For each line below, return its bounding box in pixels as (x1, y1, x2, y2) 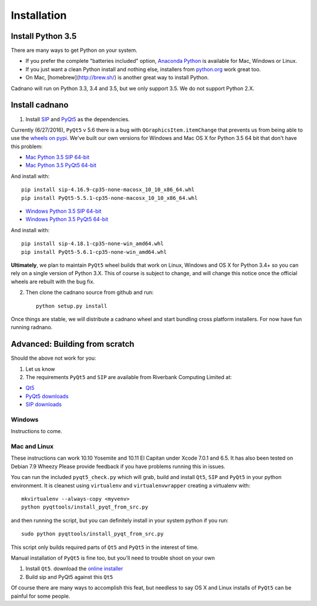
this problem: (11, 143, 43, 150)
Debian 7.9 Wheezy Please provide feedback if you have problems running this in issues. (11, 463, 225, 470)
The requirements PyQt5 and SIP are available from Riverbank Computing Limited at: (25, 374, 232, 381)
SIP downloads (25, 401, 62, 408)
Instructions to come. (11, 428, 63, 435)
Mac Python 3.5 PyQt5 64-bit (25, 162, 97, 169)
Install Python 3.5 (11, 31, 77, 41)
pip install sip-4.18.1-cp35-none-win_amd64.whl (21, 240, 164, 247)
